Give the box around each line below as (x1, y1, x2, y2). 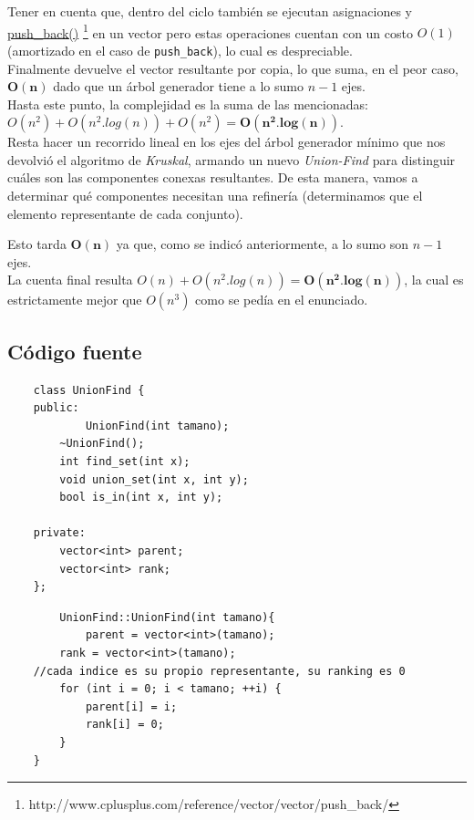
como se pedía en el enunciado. (195, 290, 368, 309)
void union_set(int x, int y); (59, 472, 249, 486)
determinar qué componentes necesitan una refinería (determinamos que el (7, 186, 423, 205)
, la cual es (404, 270, 464, 289)
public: (33, 401, 79, 415)
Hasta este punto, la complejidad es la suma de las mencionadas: (7, 94, 368, 113)
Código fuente (7, 337, 142, 365)
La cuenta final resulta (7, 270, 133, 289)
